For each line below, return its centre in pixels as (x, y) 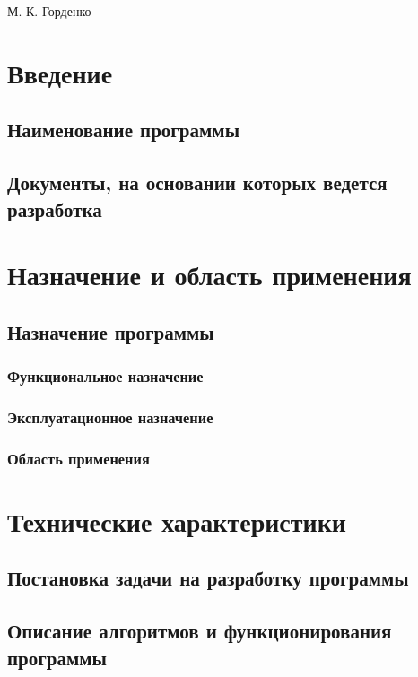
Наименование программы (124, 130)
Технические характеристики (177, 521)
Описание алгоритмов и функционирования (200, 631)
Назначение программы (111, 331)
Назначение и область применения (209, 275)
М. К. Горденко (49, 11)
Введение (60, 72)
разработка (55, 208)
